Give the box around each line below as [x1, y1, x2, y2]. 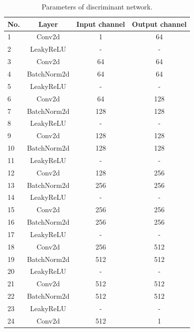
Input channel [76, 18, 125, 29]
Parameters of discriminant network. [41, 1, 153, 11]
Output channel [132, 18, 187, 29]
